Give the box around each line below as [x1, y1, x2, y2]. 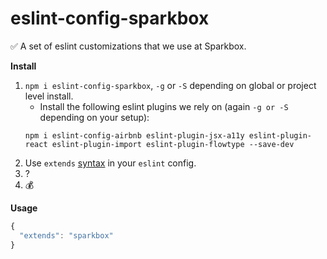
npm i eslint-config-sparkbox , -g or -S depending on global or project [24, 79, 317, 91]
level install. [24, 90, 74, 102]
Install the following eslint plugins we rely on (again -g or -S [39, 100, 289, 112]
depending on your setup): [39, 111, 150, 123]
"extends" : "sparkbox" [19, 230, 114, 241]
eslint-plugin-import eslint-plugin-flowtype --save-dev [51, 139, 295, 149]
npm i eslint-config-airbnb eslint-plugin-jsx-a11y [24, 130, 245, 141]
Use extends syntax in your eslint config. [24, 157, 197, 169]
